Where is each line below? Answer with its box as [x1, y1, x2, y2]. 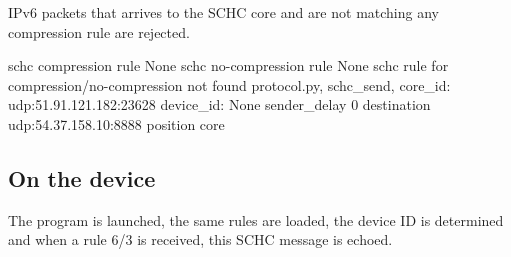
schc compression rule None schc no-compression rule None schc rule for [8, 55, 449, 76]
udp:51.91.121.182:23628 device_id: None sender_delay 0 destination [8, 94, 431, 115]
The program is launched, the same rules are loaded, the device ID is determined [8, 209, 504, 230]
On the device [8, 162, 156, 193]
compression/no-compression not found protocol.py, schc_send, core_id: [8, 74, 451, 95]
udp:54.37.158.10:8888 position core [8, 113, 225, 134]
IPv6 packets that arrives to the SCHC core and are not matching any [8, 2, 439, 22]
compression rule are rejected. [8, 21, 190, 42]
